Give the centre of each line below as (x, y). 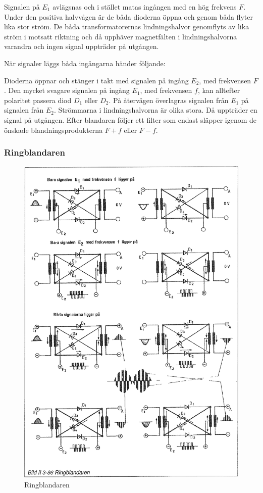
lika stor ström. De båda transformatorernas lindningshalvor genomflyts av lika (127, 27)
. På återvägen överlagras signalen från (169, 100)
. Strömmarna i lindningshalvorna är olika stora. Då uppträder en (156, 110)
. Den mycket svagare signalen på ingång (67, 90)
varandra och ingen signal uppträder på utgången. (82, 46)
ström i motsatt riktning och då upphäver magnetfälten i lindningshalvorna (121, 36)
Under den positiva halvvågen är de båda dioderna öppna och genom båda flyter (129, 16)
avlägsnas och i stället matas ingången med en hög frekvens (145, 7)
